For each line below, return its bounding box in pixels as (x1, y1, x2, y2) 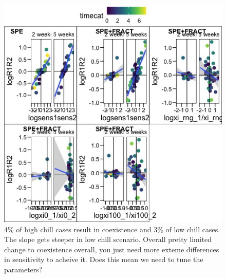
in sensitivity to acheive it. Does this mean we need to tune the (4, 254, 203, 265)
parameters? (4, 264, 43, 274)
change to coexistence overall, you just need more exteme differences (4, 244, 219, 254)
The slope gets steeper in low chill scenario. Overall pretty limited (4, 234, 212, 245)
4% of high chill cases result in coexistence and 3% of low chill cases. (4, 224, 220, 234)
